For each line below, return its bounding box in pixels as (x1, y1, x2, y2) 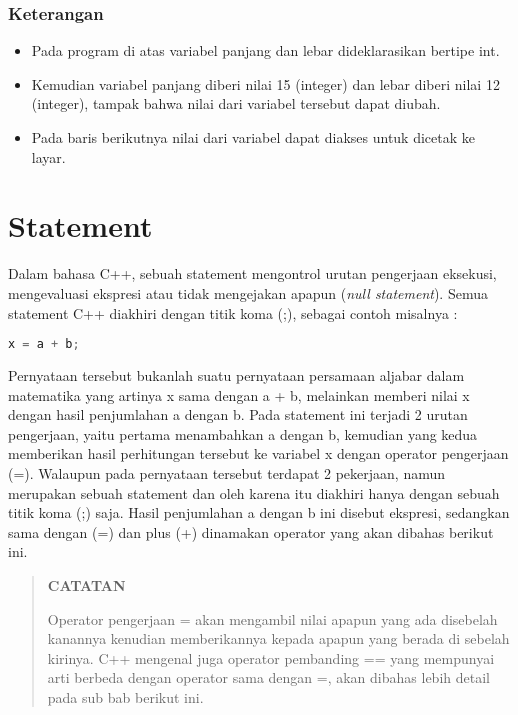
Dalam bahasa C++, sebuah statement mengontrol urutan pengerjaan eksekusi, (8, 263, 497, 284)
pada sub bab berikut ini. (47, 686, 204, 707)
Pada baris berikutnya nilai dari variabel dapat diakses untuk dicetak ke (31, 127, 475, 147)
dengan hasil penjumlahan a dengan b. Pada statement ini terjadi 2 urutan (8, 404, 468, 425)
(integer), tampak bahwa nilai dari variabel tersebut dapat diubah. (31, 93, 441, 114)
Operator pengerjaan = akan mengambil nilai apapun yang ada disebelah (47, 608, 498, 629)
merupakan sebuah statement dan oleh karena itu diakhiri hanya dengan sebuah (8, 482, 500, 503)
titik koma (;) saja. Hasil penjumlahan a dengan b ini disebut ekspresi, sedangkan (8, 502, 510, 523)
